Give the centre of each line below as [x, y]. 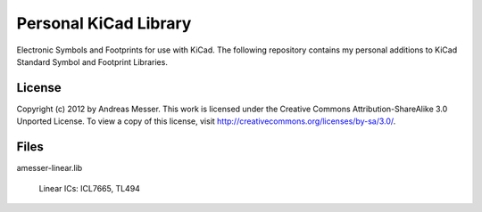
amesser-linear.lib [50, 168]
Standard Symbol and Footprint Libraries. [92, 61]
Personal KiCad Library [104, 23]
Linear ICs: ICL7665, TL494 [89, 188]
